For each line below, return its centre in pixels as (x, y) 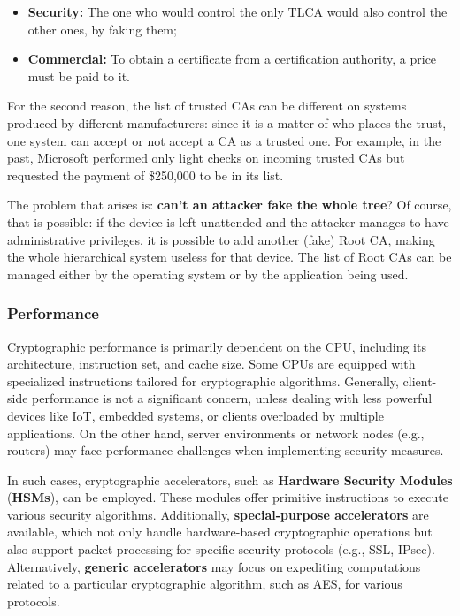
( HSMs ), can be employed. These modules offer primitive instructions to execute (228, 497)
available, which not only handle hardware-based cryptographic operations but (220, 532)
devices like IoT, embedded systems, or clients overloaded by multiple (195, 415)
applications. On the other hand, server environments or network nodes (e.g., (216, 433)
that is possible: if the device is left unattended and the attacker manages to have (228, 221)
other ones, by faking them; (102, 29)
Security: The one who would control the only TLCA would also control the (238, 11)
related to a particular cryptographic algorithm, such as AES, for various (205, 584)
